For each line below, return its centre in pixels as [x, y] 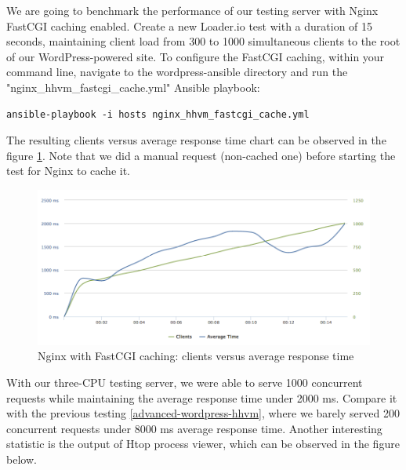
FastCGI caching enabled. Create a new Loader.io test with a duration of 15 [190, 26]
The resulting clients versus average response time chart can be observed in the [196, 140]
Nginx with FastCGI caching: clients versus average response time [196, 356]
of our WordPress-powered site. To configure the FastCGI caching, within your [196, 56]
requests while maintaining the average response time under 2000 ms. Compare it [202, 397]
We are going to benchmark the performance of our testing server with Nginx [192, 10]
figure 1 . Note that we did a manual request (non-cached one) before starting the [201, 155]
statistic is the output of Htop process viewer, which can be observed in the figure [203, 444]
